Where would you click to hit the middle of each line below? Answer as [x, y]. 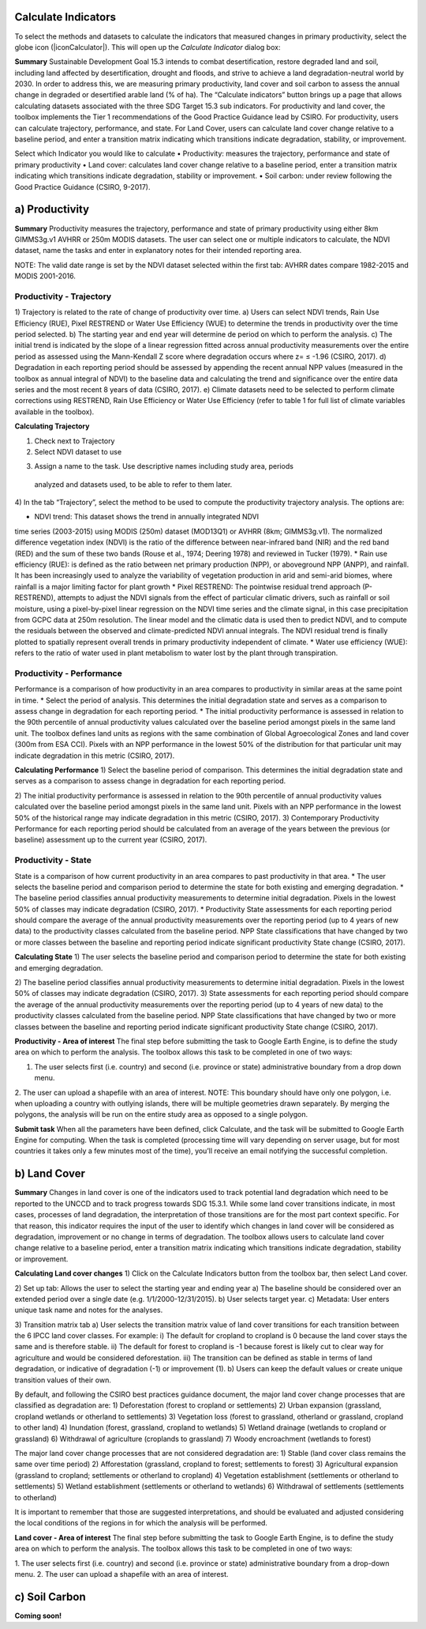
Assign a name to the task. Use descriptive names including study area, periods [164, 466]
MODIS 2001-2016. [45, 276]
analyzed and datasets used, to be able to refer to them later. [133, 484]
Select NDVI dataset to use [78, 451]
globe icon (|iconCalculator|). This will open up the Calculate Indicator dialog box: [148, 47]
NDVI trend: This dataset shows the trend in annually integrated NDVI [147, 517]
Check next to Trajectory [75, 441]
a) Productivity [52, 209]
